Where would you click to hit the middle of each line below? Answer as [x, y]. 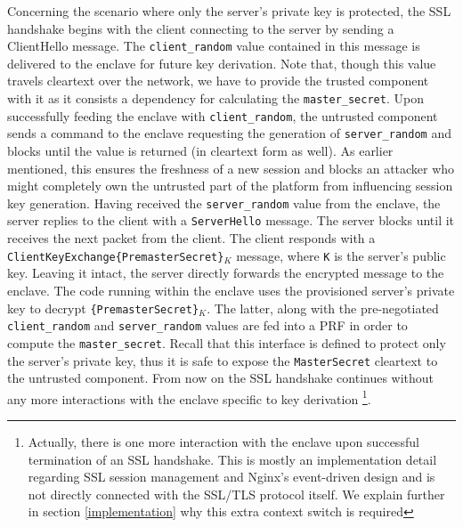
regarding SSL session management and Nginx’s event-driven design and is [231, 477]
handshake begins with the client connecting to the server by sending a [201, 28]
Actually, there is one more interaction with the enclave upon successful [223, 442]
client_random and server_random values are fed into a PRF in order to [207, 325]
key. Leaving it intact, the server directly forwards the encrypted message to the [226, 273]
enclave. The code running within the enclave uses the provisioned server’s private [231, 290]
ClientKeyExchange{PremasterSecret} [116, 257]
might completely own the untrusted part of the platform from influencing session [230, 186]
